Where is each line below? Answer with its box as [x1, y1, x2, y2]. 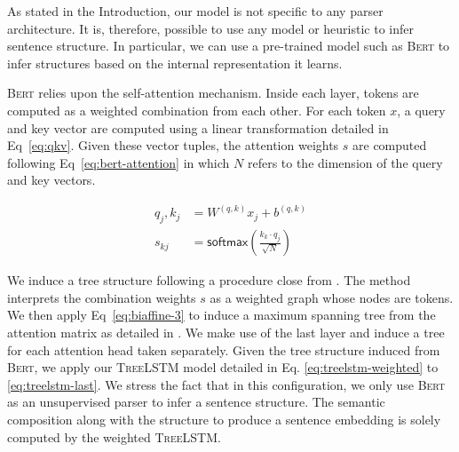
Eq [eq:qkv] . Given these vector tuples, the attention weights [7, 136, 339, 155]
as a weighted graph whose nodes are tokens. [210, 288, 454, 306]
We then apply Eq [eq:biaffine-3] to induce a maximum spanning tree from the [7, 305, 436, 324]
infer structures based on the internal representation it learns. [7, 53, 343, 72]
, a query [397, 100, 446, 119]
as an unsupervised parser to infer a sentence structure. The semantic [7, 393, 385, 411]
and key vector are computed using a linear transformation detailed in [7, 118, 389, 137]
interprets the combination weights [7, 288, 196, 306]
